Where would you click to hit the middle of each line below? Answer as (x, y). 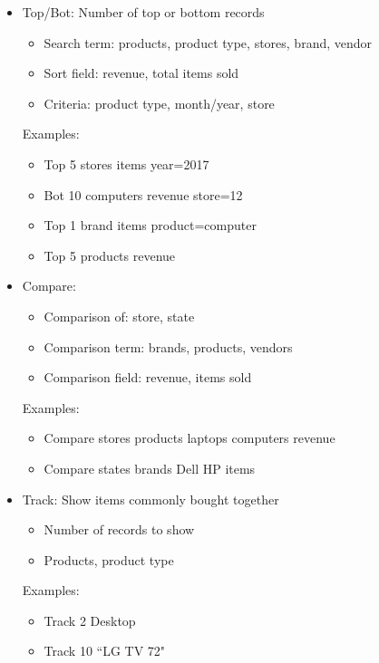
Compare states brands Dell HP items (150, 468)
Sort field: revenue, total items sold (141, 73)
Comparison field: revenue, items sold (148, 377)
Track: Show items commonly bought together (151, 499)
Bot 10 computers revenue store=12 (143, 194)
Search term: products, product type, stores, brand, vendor (208, 42)
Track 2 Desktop (90, 620)
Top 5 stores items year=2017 (126, 163)
